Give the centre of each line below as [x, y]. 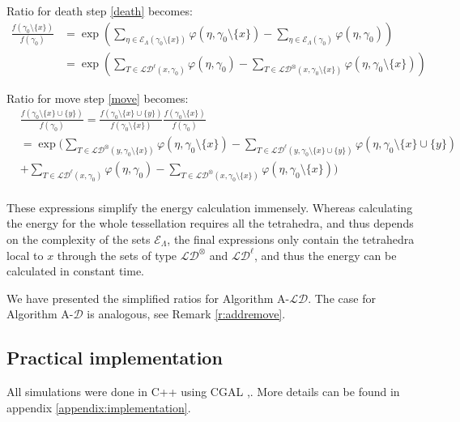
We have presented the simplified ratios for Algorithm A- [148, 298]
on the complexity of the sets [79, 239]
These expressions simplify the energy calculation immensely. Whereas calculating [210, 207]
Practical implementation [115, 358]
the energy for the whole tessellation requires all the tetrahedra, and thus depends [210, 223]
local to [25, 255]
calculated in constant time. [76, 271]
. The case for [342, 298]
